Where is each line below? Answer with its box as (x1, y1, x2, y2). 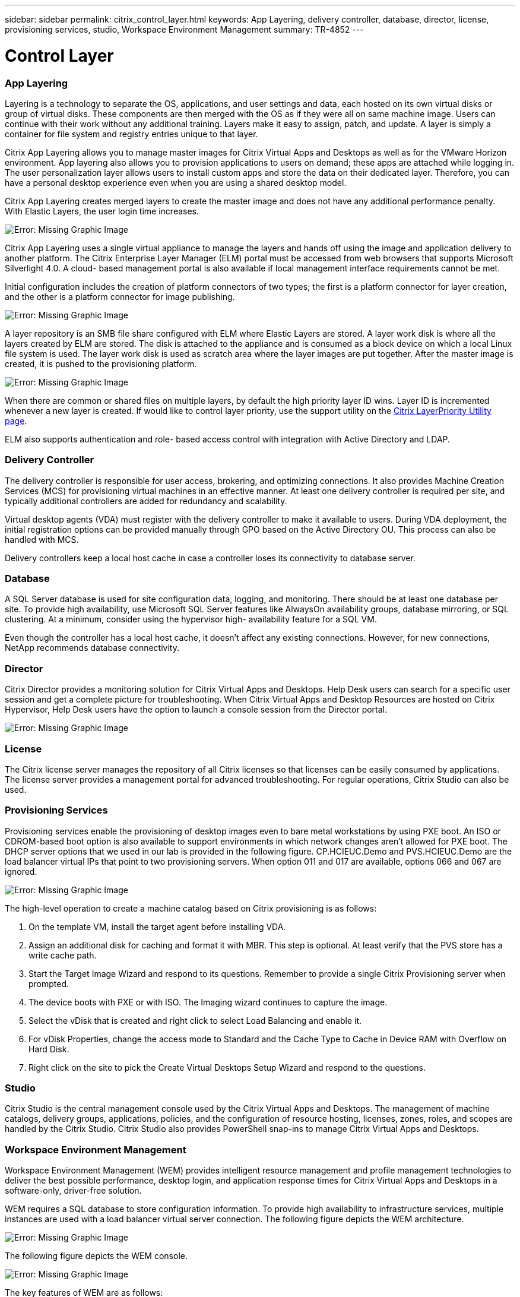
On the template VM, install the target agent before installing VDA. (28, 921, 286, 932)
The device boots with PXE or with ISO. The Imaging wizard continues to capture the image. (28, 997, 388, 1007)
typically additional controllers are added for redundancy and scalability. (5, 495, 287, 506)
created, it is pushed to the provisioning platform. (5, 358, 197, 369)
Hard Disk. (28, 1043, 69, 1054)
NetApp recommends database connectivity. (5, 643, 179, 653)
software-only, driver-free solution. (5, 1185, 142, 1196)
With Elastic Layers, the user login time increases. (5, 205, 199, 216)
